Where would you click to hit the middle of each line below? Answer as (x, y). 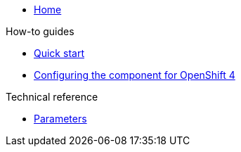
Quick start (59, 53)
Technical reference (52, 97)
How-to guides (40, 31)
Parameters (60, 119)
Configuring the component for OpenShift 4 (135, 75)
